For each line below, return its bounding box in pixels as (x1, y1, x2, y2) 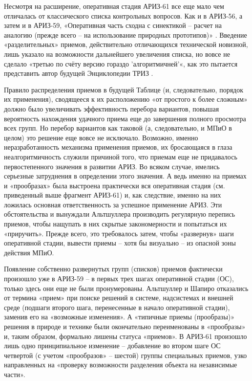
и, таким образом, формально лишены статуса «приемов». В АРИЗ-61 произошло (4, 331, 247, 341)
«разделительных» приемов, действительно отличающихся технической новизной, (4, 39, 248, 49)
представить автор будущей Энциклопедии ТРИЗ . (4, 68, 153, 78)
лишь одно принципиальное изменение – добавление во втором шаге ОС (4, 340, 221, 351)
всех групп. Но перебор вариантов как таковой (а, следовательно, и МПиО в (4, 123, 232, 133)
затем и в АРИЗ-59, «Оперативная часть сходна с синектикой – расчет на (4, 20, 222, 30)
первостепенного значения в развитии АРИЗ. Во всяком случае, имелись (4, 161, 220, 171)
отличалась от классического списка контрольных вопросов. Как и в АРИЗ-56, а (4, 10, 243, 21)
